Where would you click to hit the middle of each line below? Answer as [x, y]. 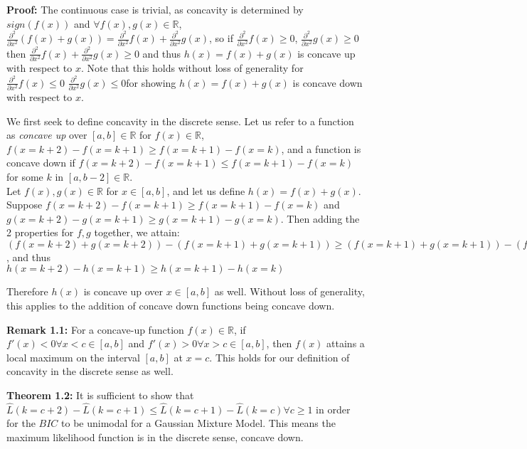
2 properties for [40, 232]
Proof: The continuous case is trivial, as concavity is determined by [155, 9]
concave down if [41, 163]
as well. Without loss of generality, [289, 291]
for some [25, 176]
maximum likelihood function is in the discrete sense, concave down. [155, 437]
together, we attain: [137, 232]
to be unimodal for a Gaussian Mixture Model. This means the [198, 423]
